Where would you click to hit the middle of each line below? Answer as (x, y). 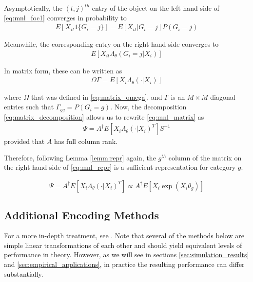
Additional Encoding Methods (82, 215)
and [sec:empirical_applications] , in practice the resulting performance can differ (124, 264)
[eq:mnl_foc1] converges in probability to (65, 17)
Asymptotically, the (33, 8)
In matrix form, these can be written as (63, 70)
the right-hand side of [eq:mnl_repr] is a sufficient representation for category (120, 167)
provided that (24, 141)
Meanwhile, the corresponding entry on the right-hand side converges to (111, 44)
